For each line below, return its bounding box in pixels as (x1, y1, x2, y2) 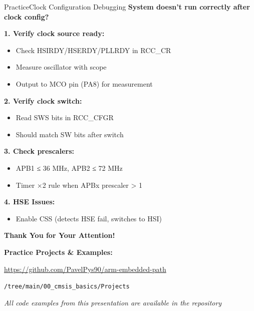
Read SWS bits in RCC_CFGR (16, 112, 114, 123)
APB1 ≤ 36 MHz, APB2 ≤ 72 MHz (16, 162, 123, 173)
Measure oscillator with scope (16, 62, 107, 72)
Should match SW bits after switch (16, 129, 124, 139)
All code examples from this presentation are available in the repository (4, 297, 222, 307)
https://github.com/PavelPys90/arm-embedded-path (4, 263, 166, 274)
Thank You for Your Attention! (4, 230, 115, 240)
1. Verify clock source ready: (4, 28, 105, 39)
